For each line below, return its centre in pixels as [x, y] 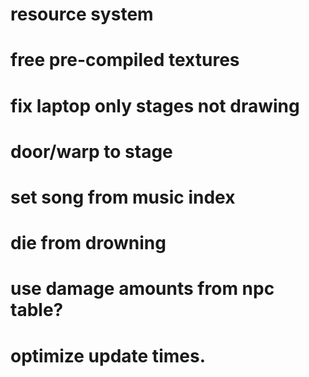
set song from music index [123, 197]
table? [37, 310]
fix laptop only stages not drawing [155, 105]
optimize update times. [108, 355]
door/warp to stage [91, 151]
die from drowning [88, 243]
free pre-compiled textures [125, 60]
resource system [82, 14]
